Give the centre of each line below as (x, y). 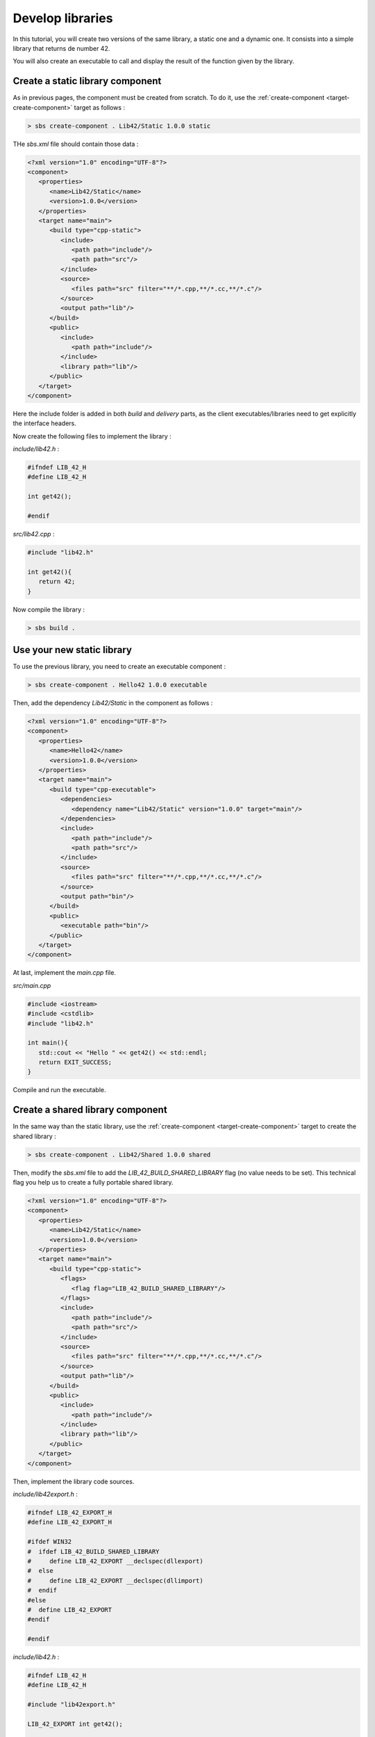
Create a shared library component (90, 1110)
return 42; (57, 582)
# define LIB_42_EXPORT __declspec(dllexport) (116, 1561)
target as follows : (99, 107)
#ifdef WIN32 (50, 1542)
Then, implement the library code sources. (74, 1481)
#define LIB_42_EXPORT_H (70, 1522)
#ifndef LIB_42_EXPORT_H (70, 1512)
